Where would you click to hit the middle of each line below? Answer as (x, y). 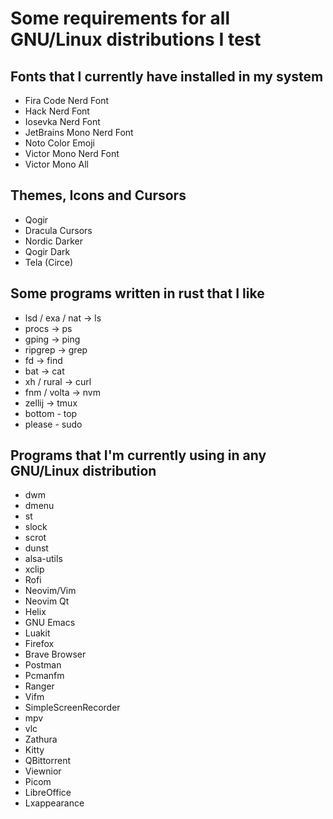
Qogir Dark (47, 251)
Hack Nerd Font (57, 111)
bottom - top (51, 413)
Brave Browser (55, 654)
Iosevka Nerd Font (62, 121)
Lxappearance (54, 803)
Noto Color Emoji (59, 143)
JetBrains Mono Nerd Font (79, 132)
